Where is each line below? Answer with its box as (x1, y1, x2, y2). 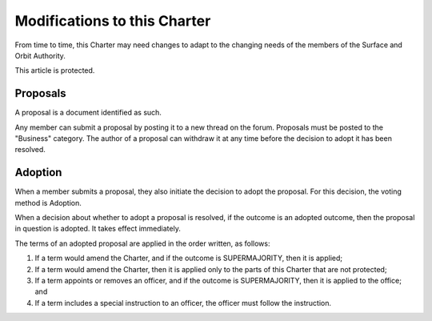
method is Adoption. (14, 198, 82, 207)
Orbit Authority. (14, 50, 66, 60)
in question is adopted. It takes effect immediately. (14, 224, 182, 234)
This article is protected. (14, 66, 95, 75)
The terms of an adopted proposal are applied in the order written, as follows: (14, 239, 270, 248)
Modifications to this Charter (14, 12, 211, 30)
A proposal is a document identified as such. (14, 108, 162, 118)
